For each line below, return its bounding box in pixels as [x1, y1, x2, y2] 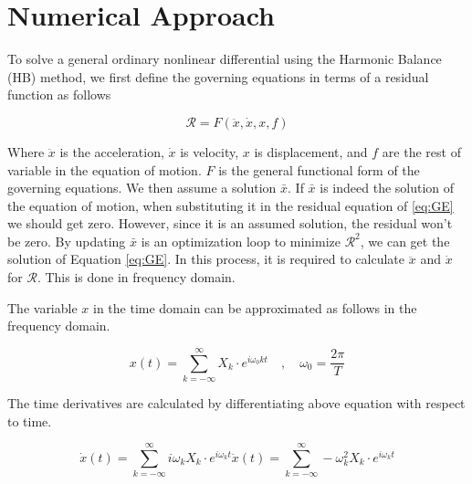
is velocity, [180, 142, 239, 161]
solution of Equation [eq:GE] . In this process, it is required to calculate [7, 249, 405, 268]
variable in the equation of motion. [7, 160, 202, 179]
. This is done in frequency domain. [37, 268, 236, 287]
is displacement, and [254, 142, 368, 161]
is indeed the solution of [320, 178, 455, 197]
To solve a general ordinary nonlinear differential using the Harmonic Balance [7, 49, 442, 68]
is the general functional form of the [218, 160, 420, 179]
